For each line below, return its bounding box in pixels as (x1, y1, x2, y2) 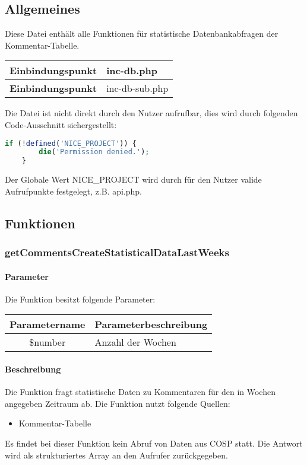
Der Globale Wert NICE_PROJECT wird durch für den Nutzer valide (5, 173, 262, 186)
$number (29, 335, 66, 349)
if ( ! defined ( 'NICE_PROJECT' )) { (5, 139, 137, 148)
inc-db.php (106, 63, 157, 78)
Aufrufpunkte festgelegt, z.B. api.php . (5, 184, 142, 197)
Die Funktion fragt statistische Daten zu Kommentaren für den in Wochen (5, 386, 276, 398)
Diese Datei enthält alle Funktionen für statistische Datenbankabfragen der (5, 27, 278, 40)
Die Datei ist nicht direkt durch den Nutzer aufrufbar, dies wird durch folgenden (5, 107, 298, 119)
